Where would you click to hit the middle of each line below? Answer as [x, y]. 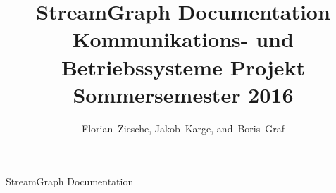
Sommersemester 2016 [183, 94]
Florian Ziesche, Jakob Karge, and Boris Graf [183, 128]
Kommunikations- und [183, 39]
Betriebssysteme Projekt [183, 67]
